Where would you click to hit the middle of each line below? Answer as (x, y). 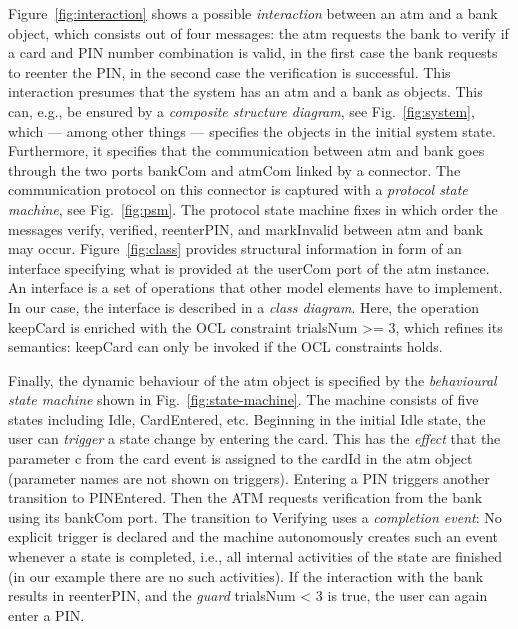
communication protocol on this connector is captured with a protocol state (238, 189)
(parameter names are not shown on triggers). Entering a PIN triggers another (249, 477)
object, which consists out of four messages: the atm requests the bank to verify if (258, 32)
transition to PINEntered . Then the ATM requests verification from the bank (245, 497)
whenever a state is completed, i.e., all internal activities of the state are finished (255, 556)
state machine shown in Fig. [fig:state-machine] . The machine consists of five (243, 399)
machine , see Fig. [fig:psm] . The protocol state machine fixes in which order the (253, 208)
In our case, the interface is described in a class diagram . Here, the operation (244, 306)
